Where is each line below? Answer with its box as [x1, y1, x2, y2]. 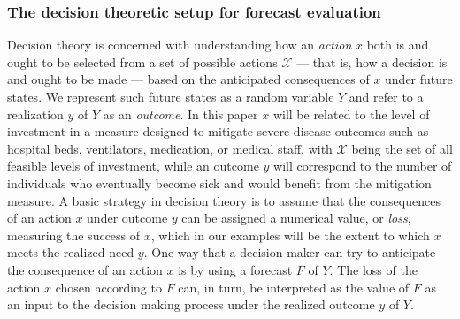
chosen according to [55, 277, 162, 296]
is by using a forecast [178, 260, 293, 278]
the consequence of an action [7, 260, 163, 278]
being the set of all [351, 139, 453, 157]
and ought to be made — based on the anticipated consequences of [7, 70, 370, 88]
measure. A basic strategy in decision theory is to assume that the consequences [7, 191, 441, 209]
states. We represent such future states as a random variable [7, 87, 334, 105]
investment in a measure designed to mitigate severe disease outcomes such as [7, 122, 429, 141]
